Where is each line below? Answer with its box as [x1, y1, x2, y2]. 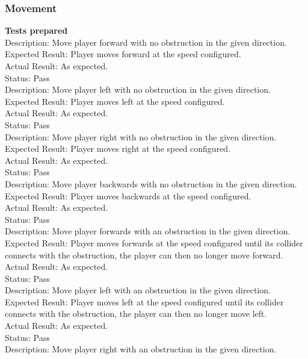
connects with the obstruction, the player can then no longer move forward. [5, 248, 283, 261]
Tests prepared [5, 24, 68, 37]
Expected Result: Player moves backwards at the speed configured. [5, 189, 251, 202]
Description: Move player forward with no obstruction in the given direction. [5, 36, 287, 48]
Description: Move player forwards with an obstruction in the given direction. [5, 225, 291, 237]
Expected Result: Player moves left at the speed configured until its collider [5, 295, 284, 308]
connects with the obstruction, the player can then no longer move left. [5, 307, 267, 320]
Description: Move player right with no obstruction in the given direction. [5, 130, 277, 143]
